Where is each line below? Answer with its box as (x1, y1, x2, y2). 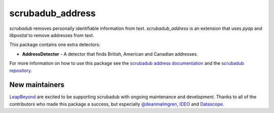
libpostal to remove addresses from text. (9, 32, 94, 38)
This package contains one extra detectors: (9, 42, 101, 48)
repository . (9, 67, 32, 73)
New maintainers (9, 81, 64, 89)
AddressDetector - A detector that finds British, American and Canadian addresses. (22, 51, 198, 57)
